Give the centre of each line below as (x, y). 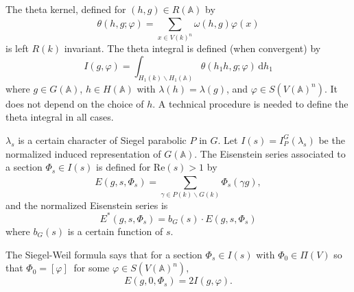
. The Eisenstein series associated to (270, 153)
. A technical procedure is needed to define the (250, 103)
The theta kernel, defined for (66, 9)
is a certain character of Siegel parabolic (102, 139)
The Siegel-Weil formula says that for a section (104, 254)
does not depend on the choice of (75, 103)
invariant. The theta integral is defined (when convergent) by (192, 48)
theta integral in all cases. (60, 117)
